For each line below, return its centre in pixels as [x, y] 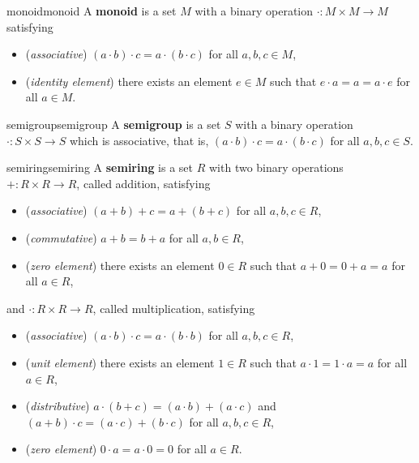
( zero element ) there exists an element [120, 265]
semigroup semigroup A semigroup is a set [114, 124]
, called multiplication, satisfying [174, 308]
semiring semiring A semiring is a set [100, 167]
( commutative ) [61, 237]
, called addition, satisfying [143, 183]
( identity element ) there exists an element [129, 81]
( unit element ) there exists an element [120, 362]
